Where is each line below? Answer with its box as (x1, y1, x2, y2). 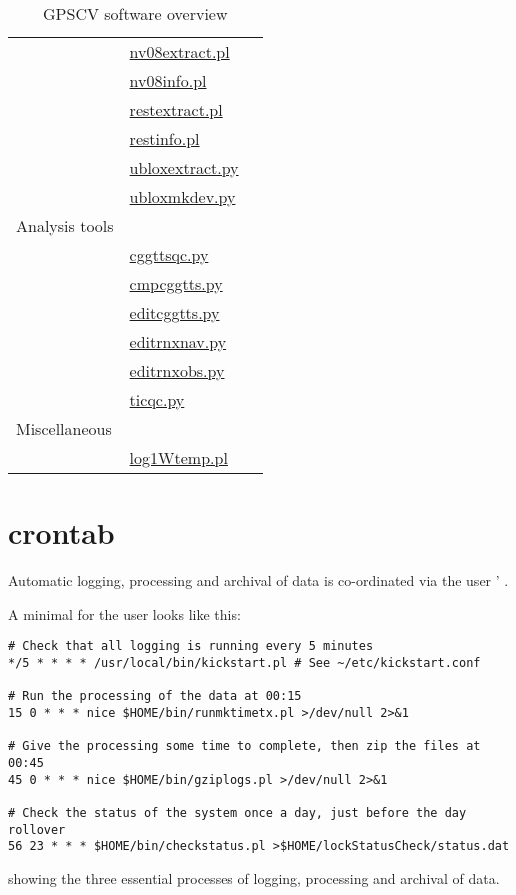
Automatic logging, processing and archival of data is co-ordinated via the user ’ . (8, 570, 509, 591)
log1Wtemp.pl (129, 446, 228, 469)
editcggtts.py (129, 301, 220, 324)
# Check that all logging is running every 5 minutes (8, 639, 374, 654)
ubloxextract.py (129, 156, 239, 179)
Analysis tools (16, 214, 114, 237)
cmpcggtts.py (129, 272, 223, 295)
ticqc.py (129, 388, 185, 411)
